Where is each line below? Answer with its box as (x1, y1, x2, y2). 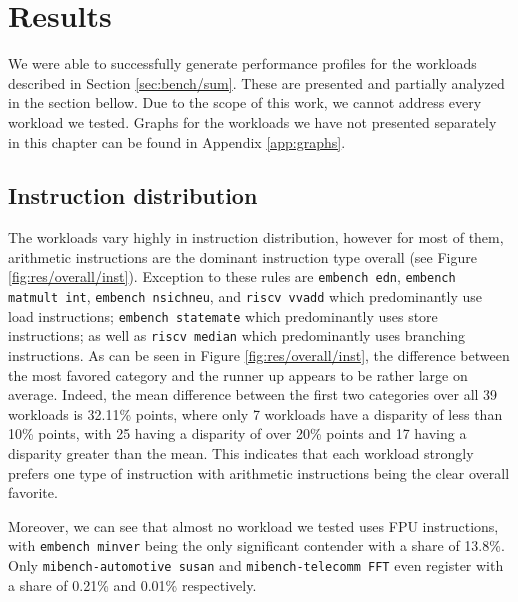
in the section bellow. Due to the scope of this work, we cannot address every (8, 92, 482, 113)
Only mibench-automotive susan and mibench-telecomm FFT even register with (8, 555, 504, 576)
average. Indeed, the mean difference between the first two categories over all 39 (8, 384, 498, 405)
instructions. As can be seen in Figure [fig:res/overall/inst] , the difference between (8, 345, 510, 366)
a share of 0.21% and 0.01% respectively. (8, 574, 257, 595)
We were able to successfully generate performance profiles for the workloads (8, 53, 477, 74)
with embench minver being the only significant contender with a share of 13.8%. (8, 535, 505, 556)
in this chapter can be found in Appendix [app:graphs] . (8, 131, 346, 152)
